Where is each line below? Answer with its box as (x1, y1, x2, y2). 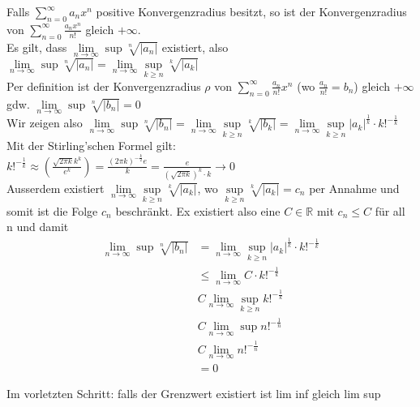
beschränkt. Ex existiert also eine (115, 202, 281, 219)
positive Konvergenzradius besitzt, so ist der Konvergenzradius (96, 3, 407, 19)
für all (375, 202, 405, 219)
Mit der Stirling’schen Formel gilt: (6, 137, 176, 154)
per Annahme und (309, 179, 400, 196)
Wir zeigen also (6, 114, 83, 131)
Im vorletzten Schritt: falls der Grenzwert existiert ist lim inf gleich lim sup (6, 384, 381, 401)
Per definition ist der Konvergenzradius (6, 77, 201, 94)
